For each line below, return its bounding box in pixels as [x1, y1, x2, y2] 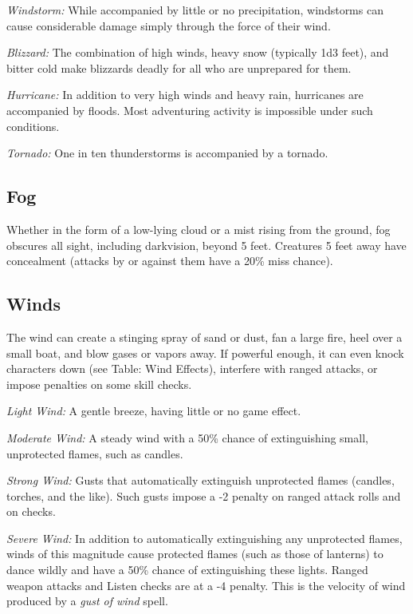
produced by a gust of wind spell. [6, 592, 168, 609]
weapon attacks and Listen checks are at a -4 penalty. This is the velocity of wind [6, 576, 406, 593]
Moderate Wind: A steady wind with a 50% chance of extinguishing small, [6, 429, 368, 446]
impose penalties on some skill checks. [6, 375, 192, 392]
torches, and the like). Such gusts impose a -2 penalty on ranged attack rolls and [6, 487, 401, 504]
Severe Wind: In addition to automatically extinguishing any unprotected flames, [6, 529, 403, 546]
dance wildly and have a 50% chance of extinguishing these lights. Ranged [6, 561, 368, 578]
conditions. [6, 117, 60, 134]
